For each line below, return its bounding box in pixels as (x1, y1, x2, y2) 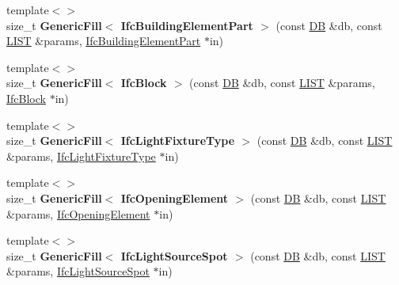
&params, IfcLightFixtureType (6, 147, 156, 164)
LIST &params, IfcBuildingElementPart (6, 32, 201, 49)
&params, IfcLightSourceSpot (6, 263, 150, 279)
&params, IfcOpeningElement (6, 205, 150, 222)
